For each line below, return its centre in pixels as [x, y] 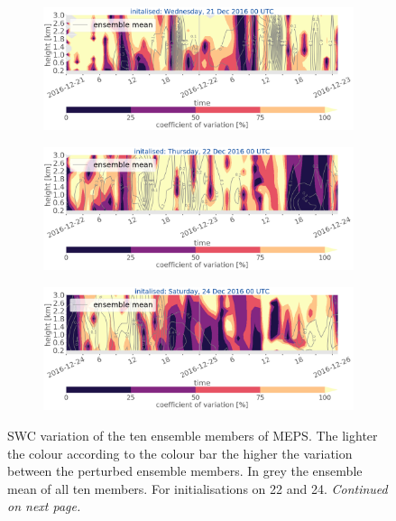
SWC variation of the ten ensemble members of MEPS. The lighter [193, 435]
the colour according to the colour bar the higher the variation [180, 453]
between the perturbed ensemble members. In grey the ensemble [185, 471]
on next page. [44, 506]
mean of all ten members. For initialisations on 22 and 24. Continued [198, 488]
